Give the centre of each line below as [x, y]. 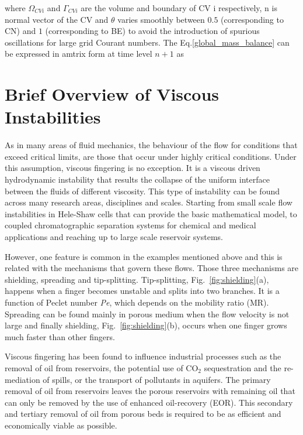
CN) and [20, 31]
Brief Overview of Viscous [112, 94]
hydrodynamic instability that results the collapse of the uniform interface [137, 179]
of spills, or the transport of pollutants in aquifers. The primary [157, 379]
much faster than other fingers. [60, 336]
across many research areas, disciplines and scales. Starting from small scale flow [149, 202]
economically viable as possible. [61, 425]
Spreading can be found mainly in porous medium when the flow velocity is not [147, 314]
